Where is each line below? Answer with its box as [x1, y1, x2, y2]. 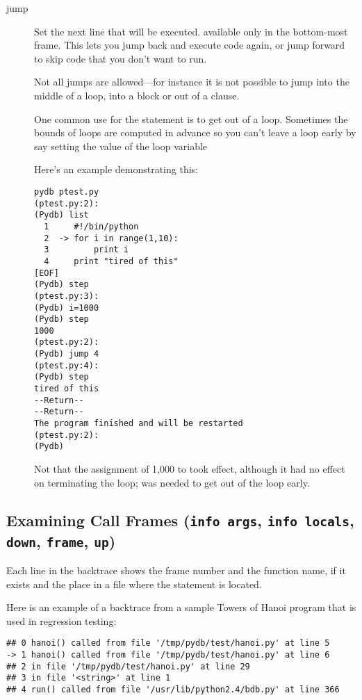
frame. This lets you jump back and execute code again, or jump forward [34, 38, 345, 52]
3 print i [44, 245, 129, 255]
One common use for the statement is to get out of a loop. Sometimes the [34, 111, 348, 126]
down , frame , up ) [6, 530, 116, 551]
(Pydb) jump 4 [34, 349, 99, 359]
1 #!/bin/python [44, 221, 139, 231]
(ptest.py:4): [34, 360, 99, 371]
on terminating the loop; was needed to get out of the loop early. [34, 475, 310, 489]
